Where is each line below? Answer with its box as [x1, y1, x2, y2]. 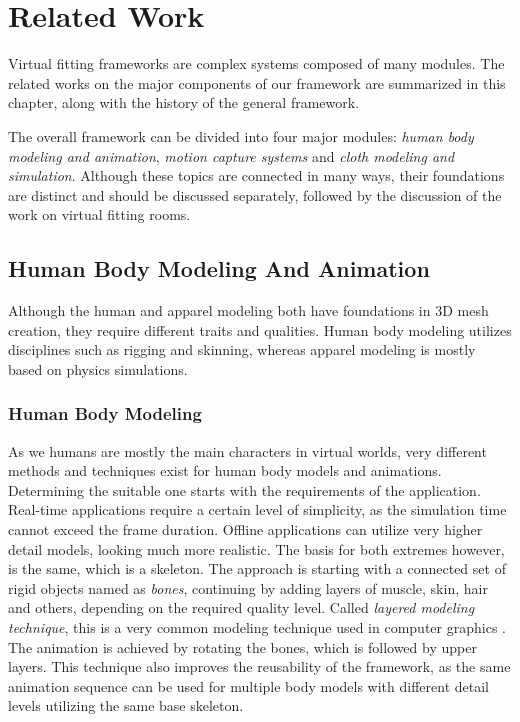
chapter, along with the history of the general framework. [8, 92, 360, 113]
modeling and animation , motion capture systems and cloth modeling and [8, 145, 455, 166]
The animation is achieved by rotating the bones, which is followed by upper [8, 636, 477, 657]
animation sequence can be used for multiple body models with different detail [8, 675, 489, 696]
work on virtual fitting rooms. [8, 204, 191, 225]
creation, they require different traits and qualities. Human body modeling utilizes [8, 319, 512, 340]
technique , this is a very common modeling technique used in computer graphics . [8, 617, 506, 638]
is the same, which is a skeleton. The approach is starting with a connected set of [8, 558, 506, 579]
